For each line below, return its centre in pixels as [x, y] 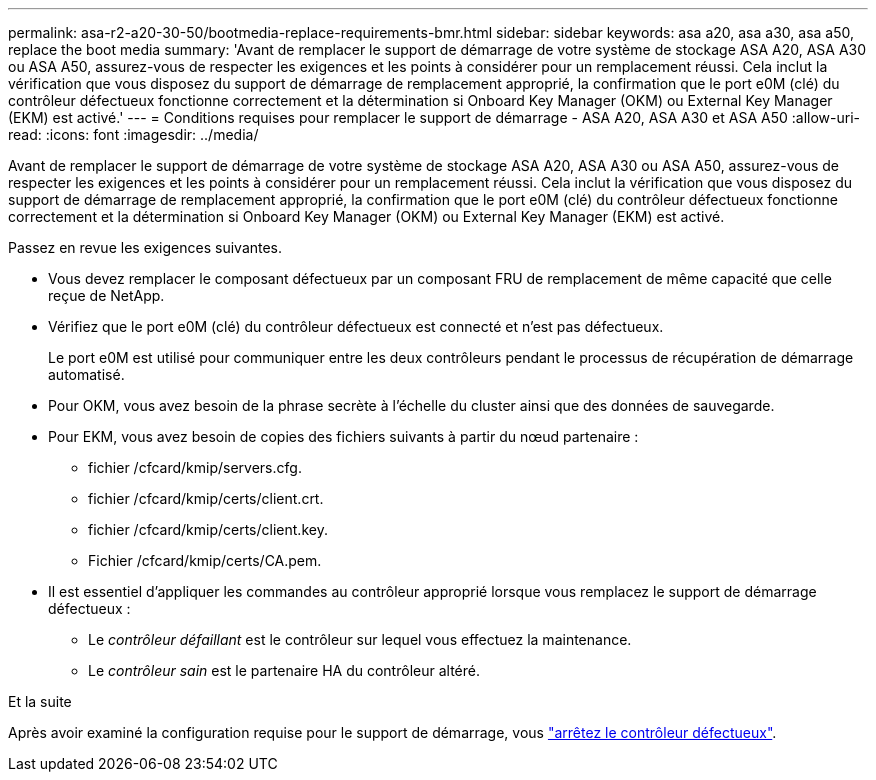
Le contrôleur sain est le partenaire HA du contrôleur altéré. [284, 670]
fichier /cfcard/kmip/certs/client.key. [208, 529]
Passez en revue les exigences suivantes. [145, 247]
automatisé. [86, 374]
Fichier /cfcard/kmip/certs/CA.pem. [205, 560]
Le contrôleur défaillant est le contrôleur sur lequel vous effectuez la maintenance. [360, 639]
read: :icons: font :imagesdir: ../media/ [133, 134]
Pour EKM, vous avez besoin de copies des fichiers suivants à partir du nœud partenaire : [343, 436]
